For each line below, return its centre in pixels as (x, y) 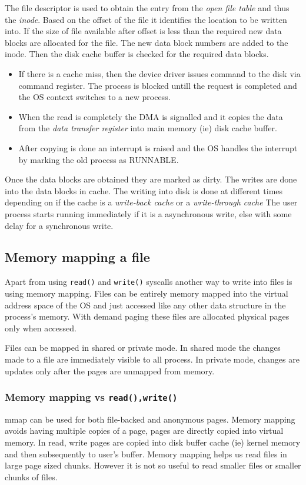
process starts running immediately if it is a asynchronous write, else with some (148, 213)
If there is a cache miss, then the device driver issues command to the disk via (159, 73)
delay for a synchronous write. (59, 225)
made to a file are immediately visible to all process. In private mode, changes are (152, 359)
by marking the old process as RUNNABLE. (99, 159)
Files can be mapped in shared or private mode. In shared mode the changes (143, 348)
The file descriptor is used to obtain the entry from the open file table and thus (147, 8)
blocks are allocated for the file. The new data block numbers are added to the (147, 42)
